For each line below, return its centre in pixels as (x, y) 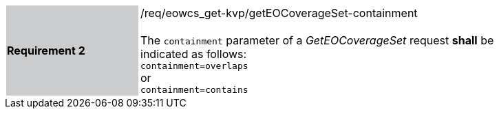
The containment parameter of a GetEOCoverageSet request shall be (317, 40)
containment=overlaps (194, 66)
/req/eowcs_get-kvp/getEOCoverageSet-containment (279, 13)
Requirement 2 (46, 51)
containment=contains (194, 90)
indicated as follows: (194, 54)
